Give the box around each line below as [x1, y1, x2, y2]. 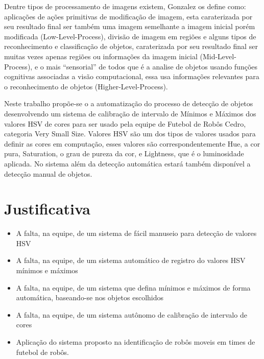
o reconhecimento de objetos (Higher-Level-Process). [4, 81, 168, 91]
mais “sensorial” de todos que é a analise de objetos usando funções [46, 61, 258, 71]
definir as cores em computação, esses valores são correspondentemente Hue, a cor [4, 138, 260, 149]
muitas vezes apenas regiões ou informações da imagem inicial [4, 51, 198, 61]
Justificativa [4, 198, 90, 219]
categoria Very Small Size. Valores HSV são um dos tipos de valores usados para [4, 128, 256, 139]
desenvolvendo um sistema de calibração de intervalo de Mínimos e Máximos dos [4, 108, 256, 118]
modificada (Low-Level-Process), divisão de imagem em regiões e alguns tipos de [4, 31, 256, 41]
